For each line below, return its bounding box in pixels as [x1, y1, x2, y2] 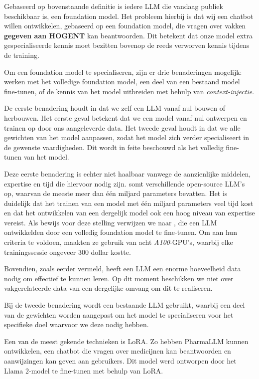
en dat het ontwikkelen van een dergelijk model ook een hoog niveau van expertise [4, 207, 255, 218]
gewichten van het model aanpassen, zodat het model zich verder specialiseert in [4, 132, 249, 143]
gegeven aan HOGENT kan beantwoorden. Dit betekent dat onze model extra [4, 30, 253, 40]
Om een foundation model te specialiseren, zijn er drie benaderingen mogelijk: [4, 66, 242, 77]
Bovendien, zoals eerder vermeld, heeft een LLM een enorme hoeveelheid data [4, 263, 241, 274]
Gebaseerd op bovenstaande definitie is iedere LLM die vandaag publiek [4, 1, 223, 11]
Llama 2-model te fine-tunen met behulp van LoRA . [4, 365, 163, 376]
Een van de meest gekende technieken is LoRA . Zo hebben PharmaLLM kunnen [4, 336, 249, 346]
